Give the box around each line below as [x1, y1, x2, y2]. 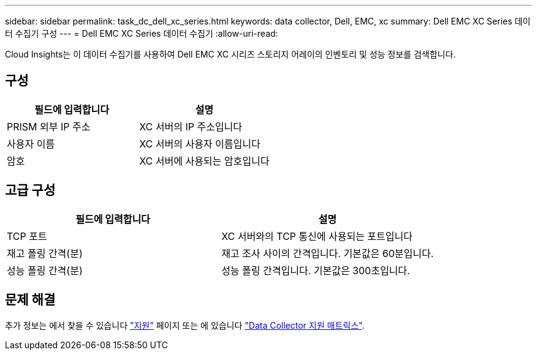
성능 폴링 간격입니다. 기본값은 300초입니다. [221, 264, 410, 277]
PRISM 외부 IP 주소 [7, 120, 91, 133]
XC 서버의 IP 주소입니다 [139, 120, 243, 133]
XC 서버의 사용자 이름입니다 [139, 137, 261, 150]
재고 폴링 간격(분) [7, 247, 83, 260]
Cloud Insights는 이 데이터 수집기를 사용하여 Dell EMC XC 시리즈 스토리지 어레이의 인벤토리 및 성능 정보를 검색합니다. [5, 49, 456, 59]
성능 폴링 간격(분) [7, 264, 83, 277]
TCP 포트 [7, 230, 47, 242]
